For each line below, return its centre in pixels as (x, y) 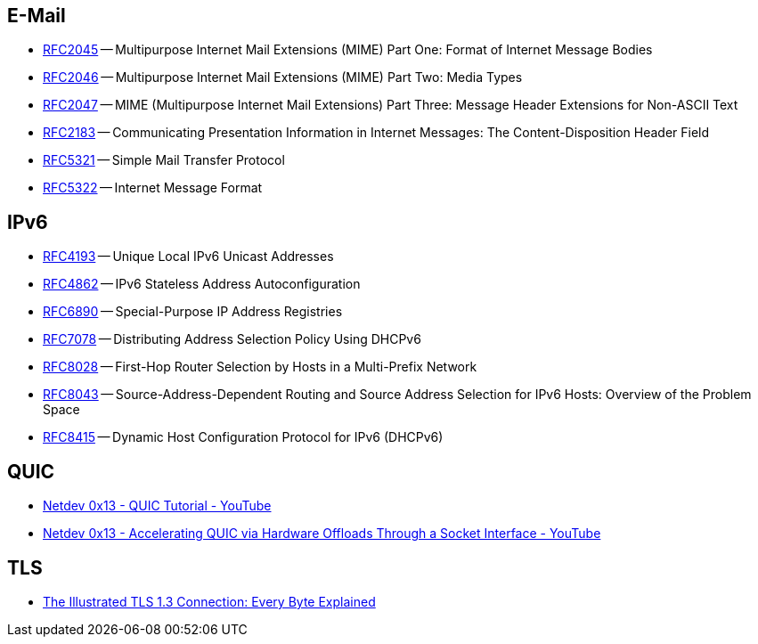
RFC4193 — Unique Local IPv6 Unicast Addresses (188, 257)
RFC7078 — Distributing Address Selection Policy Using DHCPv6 (232, 339)
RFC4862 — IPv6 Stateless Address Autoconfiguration (202, 284)
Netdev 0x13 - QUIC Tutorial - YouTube (157, 506)
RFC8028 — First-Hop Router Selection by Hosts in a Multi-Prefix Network (260, 367)
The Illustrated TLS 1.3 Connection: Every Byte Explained (209, 601)
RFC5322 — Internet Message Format (153, 188)
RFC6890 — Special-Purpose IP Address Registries (193, 312)
